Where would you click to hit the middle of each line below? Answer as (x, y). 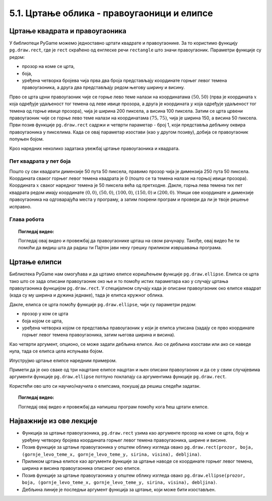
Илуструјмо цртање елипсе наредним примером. (63, 361)
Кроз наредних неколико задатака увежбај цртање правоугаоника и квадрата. (94, 148)
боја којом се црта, (42, 321)
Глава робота (27, 220)
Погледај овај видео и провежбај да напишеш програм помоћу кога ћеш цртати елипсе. (114, 407)
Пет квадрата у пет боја (40, 161)
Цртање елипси (36, 262)
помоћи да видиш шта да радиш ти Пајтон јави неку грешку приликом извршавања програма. (120, 248)
